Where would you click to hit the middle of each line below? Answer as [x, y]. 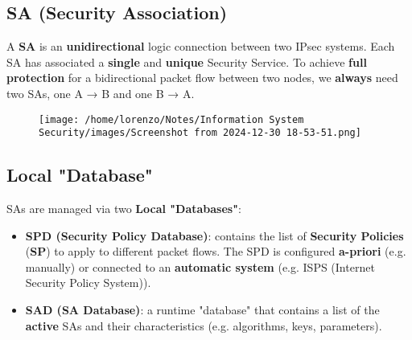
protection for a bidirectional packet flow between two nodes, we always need [202, 78]
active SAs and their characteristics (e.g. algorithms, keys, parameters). [204, 325]
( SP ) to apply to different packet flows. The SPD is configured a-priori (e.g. [216, 251]
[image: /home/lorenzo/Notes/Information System [171, 119]
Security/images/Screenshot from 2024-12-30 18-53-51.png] [200, 133]
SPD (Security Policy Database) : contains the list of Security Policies [214, 235]
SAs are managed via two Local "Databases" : [124, 209]
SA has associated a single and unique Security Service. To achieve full [187, 61]
